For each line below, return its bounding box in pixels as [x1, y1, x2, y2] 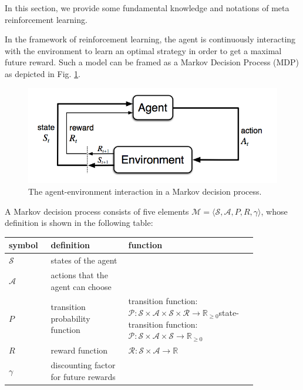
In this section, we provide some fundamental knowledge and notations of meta [5, 2, 289, 14]
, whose [261, 205, 288, 217]
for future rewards [51, 370, 116, 382]
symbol [9, 239, 38, 251]
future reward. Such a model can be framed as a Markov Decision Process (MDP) [5, 56, 299, 68]
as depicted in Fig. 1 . [5, 67, 81, 79]
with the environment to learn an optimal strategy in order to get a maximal [5, 44, 282, 56]
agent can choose [51, 280, 112, 292]
